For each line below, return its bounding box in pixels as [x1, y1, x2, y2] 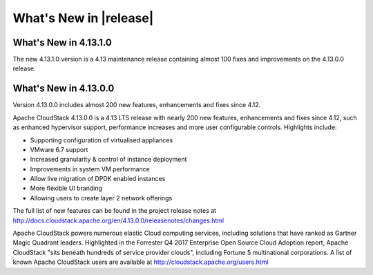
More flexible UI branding [30, 184, 103, 193]
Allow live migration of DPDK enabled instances [30, 175, 166, 183]
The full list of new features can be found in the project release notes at [12, 207, 217, 215]
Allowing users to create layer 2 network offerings [30, 193, 173, 202]
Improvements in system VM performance [30, 164, 150, 173]
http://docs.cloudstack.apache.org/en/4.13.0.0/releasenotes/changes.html [12, 216, 224, 225]
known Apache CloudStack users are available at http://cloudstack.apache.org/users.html [12, 258, 269, 266]
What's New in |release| [12, 10, 154, 26]
